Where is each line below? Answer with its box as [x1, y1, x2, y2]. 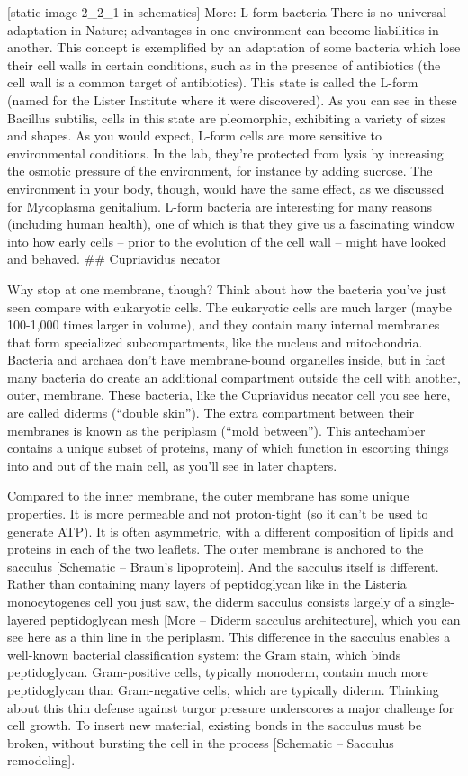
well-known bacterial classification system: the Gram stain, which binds [7, 645, 401, 663]
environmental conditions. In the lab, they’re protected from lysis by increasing [7, 143, 444, 162]
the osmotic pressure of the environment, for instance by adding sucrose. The [7, 161, 433, 180]
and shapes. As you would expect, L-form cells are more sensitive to [7, 126, 382, 145]
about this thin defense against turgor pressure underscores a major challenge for [7, 698, 454, 717]
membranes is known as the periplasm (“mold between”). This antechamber [7, 420, 426, 439]
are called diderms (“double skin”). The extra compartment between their [7, 403, 415, 422]
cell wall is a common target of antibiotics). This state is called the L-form [7, 73, 418, 92]
